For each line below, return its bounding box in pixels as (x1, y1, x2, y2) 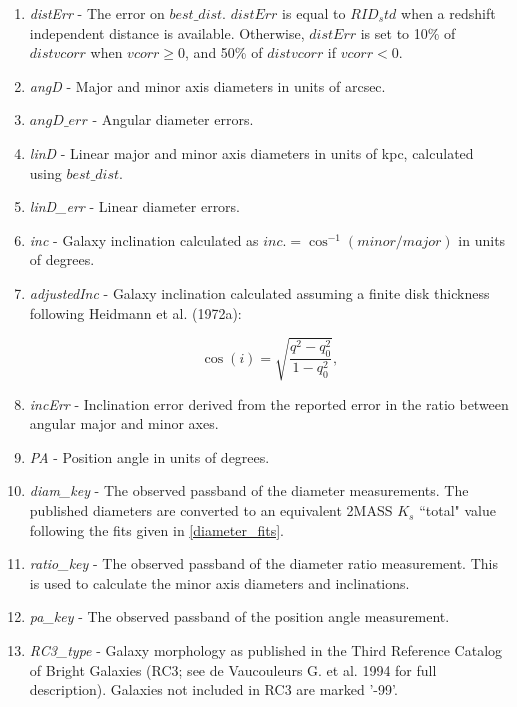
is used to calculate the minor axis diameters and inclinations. (29, 572, 410, 593)
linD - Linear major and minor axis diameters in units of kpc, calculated (29, 142, 474, 163)
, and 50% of (185, 42, 263, 63)
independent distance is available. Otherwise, (29, 22, 305, 43)
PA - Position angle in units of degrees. (29, 446, 270, 467)
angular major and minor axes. (29, 413, 219, 434)
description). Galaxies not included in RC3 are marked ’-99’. (29, 679, 398, 700)
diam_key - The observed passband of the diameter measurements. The (29, 480, 469, 501)
